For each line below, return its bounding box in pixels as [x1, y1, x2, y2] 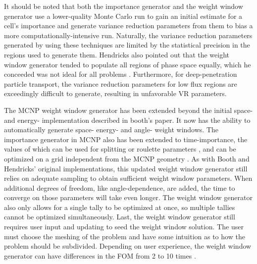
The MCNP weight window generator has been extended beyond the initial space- [4, 105, 253, 115]
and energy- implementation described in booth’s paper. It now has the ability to [4, 114, 251, 125]
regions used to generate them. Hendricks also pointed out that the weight [4, 49, 230, 59]
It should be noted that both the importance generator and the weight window [4, 1, 243, 11]
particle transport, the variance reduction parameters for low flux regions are [4, 78, 237, 89]
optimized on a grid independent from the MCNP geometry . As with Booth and [4, 153, 250, 163]
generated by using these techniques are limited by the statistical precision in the [4, 40, 250, 50]
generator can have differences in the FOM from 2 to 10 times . [4, 250, 196, 261]
